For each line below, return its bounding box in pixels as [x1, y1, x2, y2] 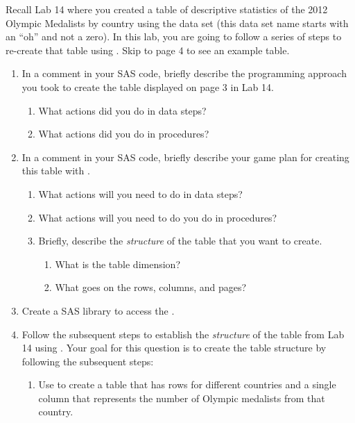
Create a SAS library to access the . [21, 303, 175, 317]
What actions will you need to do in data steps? [38, 186, 243, 201]
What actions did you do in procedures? [38, 126, 209, 141]
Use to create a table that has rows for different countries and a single [38, 377, 336, 392]
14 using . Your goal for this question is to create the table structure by [21, 340, 327, 355]
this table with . [21, 163, 90, 178]
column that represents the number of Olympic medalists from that [38, 390, 325, 405]
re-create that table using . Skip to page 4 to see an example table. [6, 42, 290, 57]
